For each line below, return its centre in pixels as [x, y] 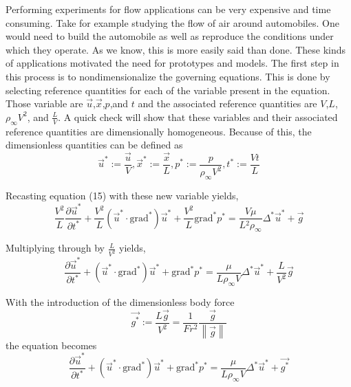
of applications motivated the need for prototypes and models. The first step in [172, 63]
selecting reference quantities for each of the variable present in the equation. [168, 90]
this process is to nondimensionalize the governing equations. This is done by [168, 76]
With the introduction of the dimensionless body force [120, 301]
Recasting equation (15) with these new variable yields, [122, 196]
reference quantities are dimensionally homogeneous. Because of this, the [159, 131]
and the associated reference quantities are [227, 103]
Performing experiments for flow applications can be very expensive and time [168, 9]
